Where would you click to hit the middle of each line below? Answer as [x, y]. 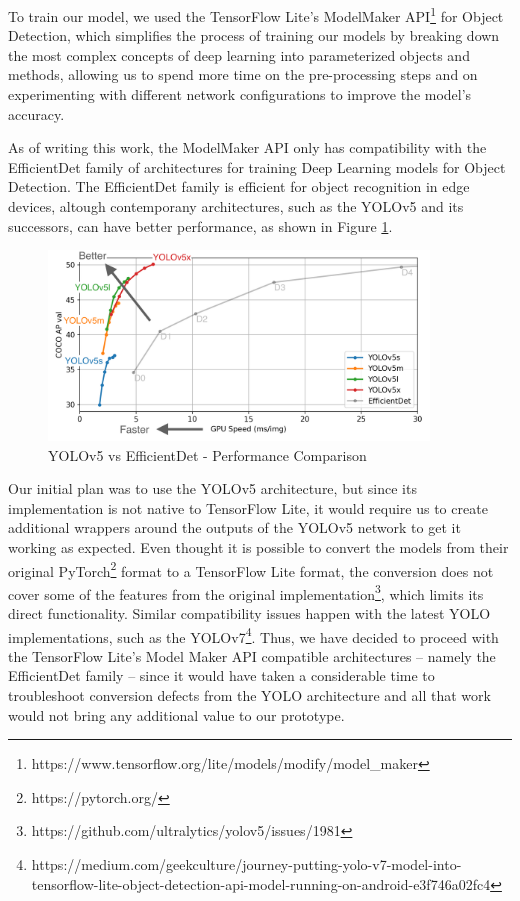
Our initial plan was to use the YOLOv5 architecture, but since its [212, 488]
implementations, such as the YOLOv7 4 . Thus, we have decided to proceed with [253, 635]
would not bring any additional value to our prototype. [176, 714]
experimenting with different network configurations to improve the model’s [240, 94]
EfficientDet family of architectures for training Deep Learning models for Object [257, 166]
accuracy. [36, 113]
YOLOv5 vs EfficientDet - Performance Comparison [207, 454]
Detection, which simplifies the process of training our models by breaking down [254, 35]
